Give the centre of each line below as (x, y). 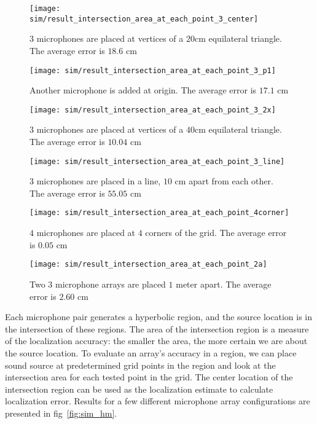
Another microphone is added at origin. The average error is (143, 90)
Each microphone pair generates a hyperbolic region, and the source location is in (159, 317)
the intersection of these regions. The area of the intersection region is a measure (157, 328)
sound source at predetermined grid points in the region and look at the (140, 365)
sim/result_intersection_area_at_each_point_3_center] (144, 19)
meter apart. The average (224, 284)
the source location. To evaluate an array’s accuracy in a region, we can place (151, 352)
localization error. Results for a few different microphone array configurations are (158, 401)
